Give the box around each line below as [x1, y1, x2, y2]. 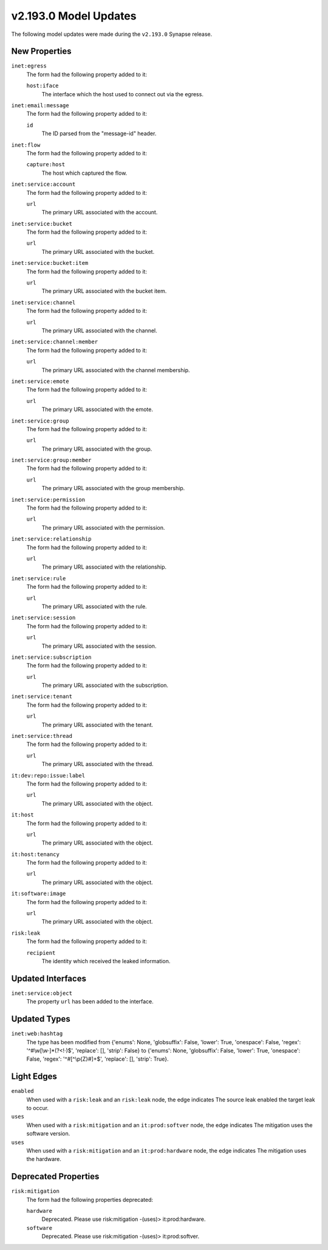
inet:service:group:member [11, 457, 92, 464]
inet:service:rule [11, 575, 66, 581]
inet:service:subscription [11, 653, 92, 661]
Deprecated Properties [11, 1171, 100, 1182]
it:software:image [11, 890, 66, 897]
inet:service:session [11, 614, 76, 621]
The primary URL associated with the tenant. [41, 721, 154, 728]
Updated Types [11, 1014, 71, 1024]
